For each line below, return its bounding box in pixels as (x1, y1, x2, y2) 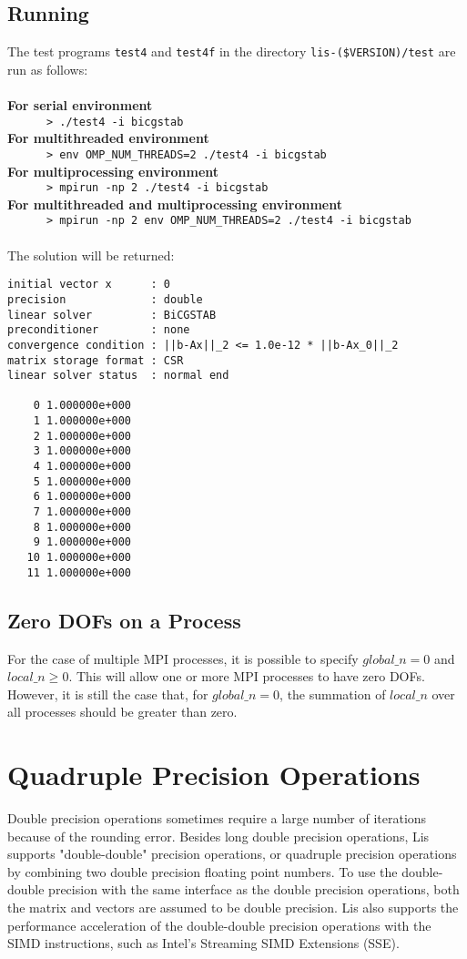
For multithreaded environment (7, 128, 209, 148)
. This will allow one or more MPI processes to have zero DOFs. (68, 667, 425, 686)
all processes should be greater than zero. (7, 702, 238, 721)
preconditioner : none (7, 323, 190, 337)
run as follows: (7, 59, 88, 78)
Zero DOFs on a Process (7, 606, 241, 634)
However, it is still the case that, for (7, 684, 208, 703)
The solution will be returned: (7, 245, 175, 264)
